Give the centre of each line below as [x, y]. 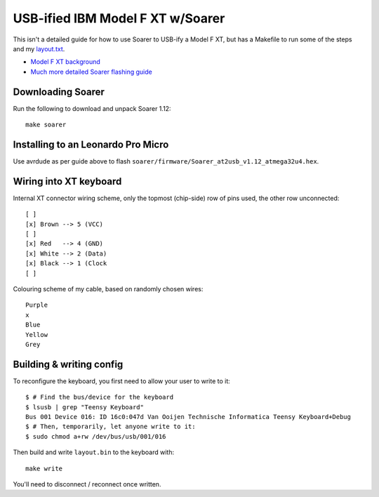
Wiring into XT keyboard [67, 181]
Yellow [37, 334]
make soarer [46, 125]
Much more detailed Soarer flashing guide [91, 72]
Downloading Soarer [59, 92]
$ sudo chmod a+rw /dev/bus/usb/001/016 [96, 436]
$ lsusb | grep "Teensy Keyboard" [85, 407]
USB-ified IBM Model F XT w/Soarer [119, 18]
